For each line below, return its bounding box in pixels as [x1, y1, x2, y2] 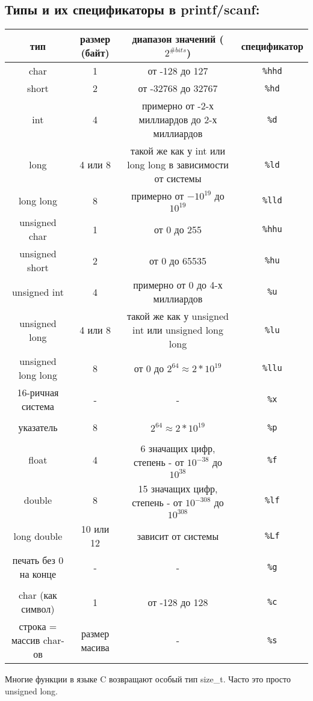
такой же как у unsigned [127, 309, 229, 323]
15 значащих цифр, [138, 482, 218, 496]
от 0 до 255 [154, 222, 202, 236]
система [21, 399, 54, 414]
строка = [19, 619, 57, 634]
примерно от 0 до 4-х [133, 278, 223, 292]
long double [13, 528, 63, 543]
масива [81, 640, 110, 654]
